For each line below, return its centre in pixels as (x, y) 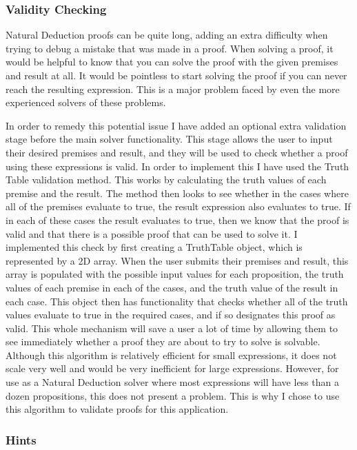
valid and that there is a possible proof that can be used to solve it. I (152, 233)
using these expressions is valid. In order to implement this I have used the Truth (177, 166)
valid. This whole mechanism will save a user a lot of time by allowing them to (172, 328)
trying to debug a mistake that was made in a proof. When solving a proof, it (170, 48)
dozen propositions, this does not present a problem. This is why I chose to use (173, 395)
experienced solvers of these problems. (86, 102)
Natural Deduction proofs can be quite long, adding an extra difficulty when (167, 35)
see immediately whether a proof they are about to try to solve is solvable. (163, 341)
